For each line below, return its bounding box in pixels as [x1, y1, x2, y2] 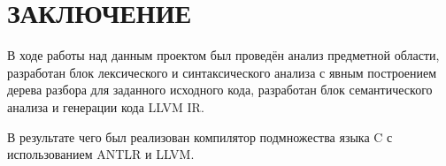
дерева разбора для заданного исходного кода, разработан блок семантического [7, 80, 433, 99]
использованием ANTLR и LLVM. [7, 145, 195, 163]
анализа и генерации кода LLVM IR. [7, 97, 204, 116]
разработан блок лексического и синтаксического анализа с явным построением [7, 63, 437, 81]
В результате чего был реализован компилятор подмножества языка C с [7, 127, 393, 146]
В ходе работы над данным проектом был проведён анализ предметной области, [7, 46, 440, 64]
